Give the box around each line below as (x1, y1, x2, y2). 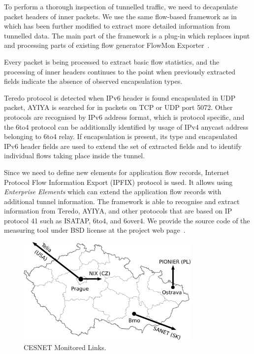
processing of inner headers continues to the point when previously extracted (4, 66, 235, 76)
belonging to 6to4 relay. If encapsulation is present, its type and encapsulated (4, 131, 238, 142)
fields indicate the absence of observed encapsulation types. (4, 76, 183, 86)
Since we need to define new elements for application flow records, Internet (4, 167, 229, 177)
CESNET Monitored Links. (24, 342, 106, 352)
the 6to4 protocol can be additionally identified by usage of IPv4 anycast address (4, 121, 249, 132)
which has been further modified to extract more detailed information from (4, 21, 230, 31)
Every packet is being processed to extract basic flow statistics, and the (4, 56, 220, 67)
